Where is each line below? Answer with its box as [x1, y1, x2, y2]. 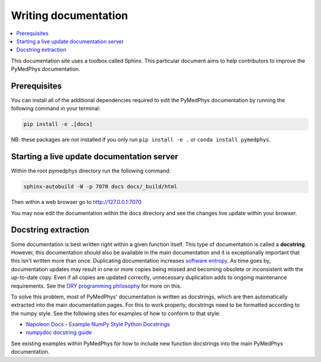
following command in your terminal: [11, 105, 100, 112]
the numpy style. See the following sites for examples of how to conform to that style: [11, 310, 221, 317]
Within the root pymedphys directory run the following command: [11, 167, 171, 175]
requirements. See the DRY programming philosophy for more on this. [11, 282, 182, 289]
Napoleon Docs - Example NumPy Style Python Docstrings [26, 321, 171, 328]
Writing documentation [11, 9, 128, 22]
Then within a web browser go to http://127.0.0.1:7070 [11, 199, 142, 206]
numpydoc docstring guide [26, 329, 92, 336]
